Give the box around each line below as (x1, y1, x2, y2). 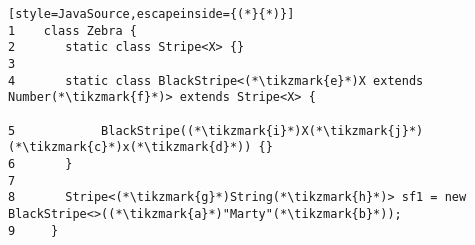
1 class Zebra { (8, 23, 137, 38)
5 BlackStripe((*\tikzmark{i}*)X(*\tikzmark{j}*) (8, 123, 424, 138)
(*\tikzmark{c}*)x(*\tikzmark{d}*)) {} (8, 140, 273, 155)
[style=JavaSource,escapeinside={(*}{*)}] (8, 7, 295, 21)
